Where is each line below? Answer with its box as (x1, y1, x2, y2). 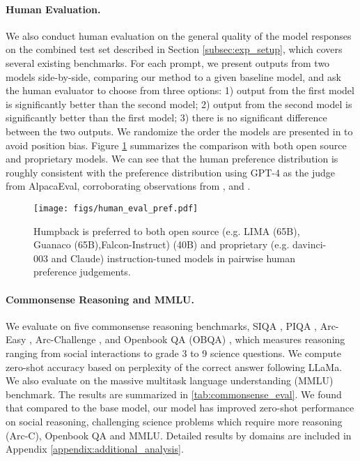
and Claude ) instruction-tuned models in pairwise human (51, 250, 296, 265)
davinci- (292, 237, 327, 252)
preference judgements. (33, 264, 131, 279)
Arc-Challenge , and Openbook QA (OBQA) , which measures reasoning (35, 332, 345, 347)
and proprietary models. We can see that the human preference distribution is (6, 151, 338, 166)
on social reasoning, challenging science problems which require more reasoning (6, 414, 343, 428)
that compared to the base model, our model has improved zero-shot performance (6, 400, 354, 415)
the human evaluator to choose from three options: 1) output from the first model (6, 83, 354, 98)
